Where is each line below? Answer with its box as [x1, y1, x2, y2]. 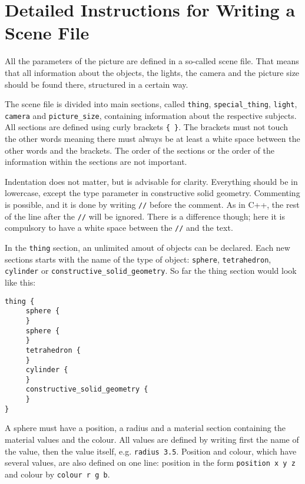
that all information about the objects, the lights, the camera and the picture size [5, 66, 300, 78]
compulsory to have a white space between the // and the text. [5, 221, 233, 234]
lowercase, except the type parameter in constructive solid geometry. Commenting [5, 187, 300, 199]
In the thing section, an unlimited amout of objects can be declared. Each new [5, 241, 290, 253]
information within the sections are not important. [5, 155, 187, 168]
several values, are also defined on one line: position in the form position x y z [5, 456, 296, 469]
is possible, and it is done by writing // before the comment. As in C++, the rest [5, 198, 300, 211]
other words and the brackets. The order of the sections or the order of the [5, 144, 274, 156]
